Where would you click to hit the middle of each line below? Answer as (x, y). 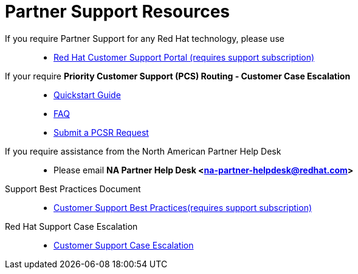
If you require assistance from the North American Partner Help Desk (143, 151)
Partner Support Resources (118, 12)
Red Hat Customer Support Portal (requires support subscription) (184, 57)
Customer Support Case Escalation (124, 245)
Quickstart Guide (87, 95)
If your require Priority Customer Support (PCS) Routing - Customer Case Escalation (178, 76)
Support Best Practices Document (73, 189)
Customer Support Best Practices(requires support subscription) (183, 207)
